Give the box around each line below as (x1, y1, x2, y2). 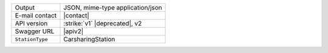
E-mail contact (15, 11, 57, 19)
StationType (15, 36, 48, 42)
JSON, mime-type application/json (63, 4, 162, 11)
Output (15, 4, 35, 11)
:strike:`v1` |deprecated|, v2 (63, 19, 142, 27)
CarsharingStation (63, 35, 115, 43)
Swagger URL (15, 27, 55, 36)
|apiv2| (63, 27, 84, 36)
